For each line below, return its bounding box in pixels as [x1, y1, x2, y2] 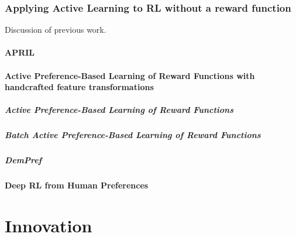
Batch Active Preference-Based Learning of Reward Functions [5, 129, 261, 141]
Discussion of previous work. [5, 23, 106, 36]
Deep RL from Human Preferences [5, 179, 149, 191]
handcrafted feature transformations [5, 81, 154, 93]
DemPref [5, 154, 42, 166]
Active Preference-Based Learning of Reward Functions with [5, 69, 255, 81]
